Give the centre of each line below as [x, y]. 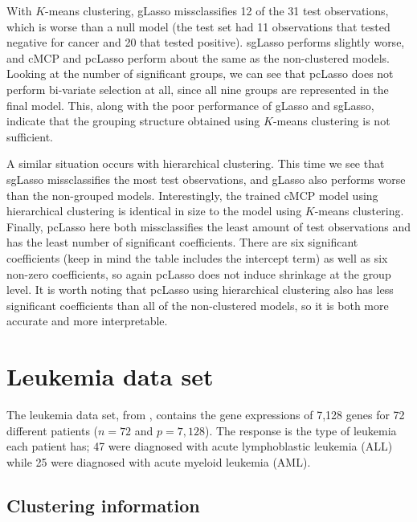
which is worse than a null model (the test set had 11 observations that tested [198, 26]
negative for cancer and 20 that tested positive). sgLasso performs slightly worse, [206, 42]
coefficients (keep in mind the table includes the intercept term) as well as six [197, 257]
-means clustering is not [331, 121]
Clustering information [103, 505]
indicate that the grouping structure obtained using [133, 121]
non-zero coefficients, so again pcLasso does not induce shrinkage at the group [199, 273]
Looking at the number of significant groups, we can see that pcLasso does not [200, 73]
